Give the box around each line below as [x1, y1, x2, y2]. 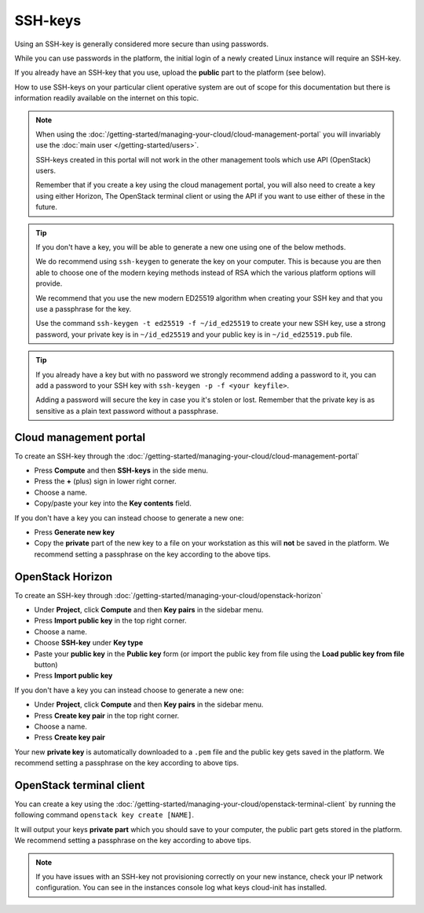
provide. [35, 279, 63, 288]
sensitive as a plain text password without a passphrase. [35, 406, 219, 415]
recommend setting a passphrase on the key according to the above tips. [34, 550, 271, 559]
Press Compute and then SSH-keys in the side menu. [34, 466, 208, 475]
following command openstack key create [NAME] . [14, 810, 194, 820]
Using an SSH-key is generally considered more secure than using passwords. [14, 39, 269, 49]
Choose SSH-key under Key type [34, 638, 144, 648]
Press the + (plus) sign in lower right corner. [34, 477, 177, 486]
